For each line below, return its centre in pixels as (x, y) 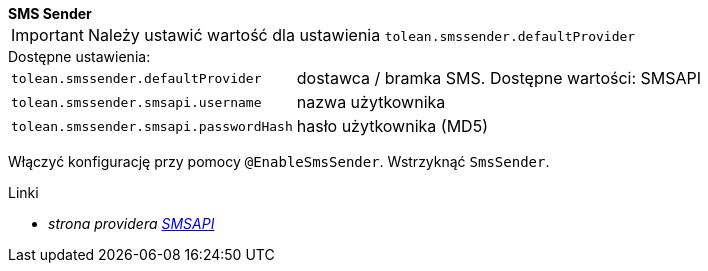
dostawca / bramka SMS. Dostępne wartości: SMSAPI (499, 78)
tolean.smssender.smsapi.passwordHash (152, 126)
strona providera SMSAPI (131, 223)
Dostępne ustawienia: (79, 56)
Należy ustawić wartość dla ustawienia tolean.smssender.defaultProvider (361, 35)
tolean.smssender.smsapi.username (136, 102)
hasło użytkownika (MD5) (392, 126)
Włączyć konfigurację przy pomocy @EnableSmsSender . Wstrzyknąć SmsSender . (279, 161)
